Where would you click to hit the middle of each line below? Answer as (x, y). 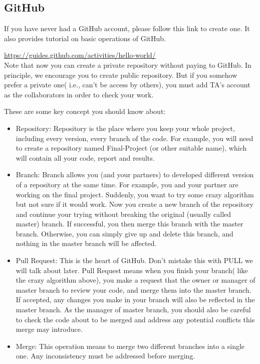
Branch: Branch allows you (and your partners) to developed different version (135, 174)
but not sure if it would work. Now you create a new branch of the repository (135, 204)
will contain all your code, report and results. (85, 157)
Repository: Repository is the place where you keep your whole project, (125, 128)
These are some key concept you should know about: (85, 111)
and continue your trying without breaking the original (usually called (123, 214)
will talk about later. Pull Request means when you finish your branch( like (132, 270)
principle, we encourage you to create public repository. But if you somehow (121, 75)
